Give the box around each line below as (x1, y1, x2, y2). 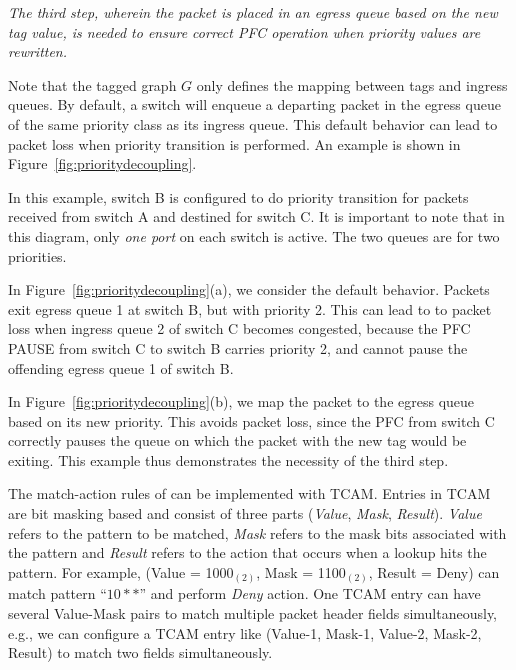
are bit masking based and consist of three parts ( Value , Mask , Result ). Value (8, 503, 482, 524)
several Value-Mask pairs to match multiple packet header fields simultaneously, (8, 602, 498, 623)
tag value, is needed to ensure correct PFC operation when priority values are (8, 21, 481, 42)
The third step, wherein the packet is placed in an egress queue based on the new (8, 2, 498, 22)
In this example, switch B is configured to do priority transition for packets (8, 186, 469, 207)
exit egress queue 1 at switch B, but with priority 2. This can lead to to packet (8, 298, 492, 319)
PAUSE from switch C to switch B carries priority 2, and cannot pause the (8, 337, 468, 358)
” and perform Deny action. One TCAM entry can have (139, 583, 481, 604)
